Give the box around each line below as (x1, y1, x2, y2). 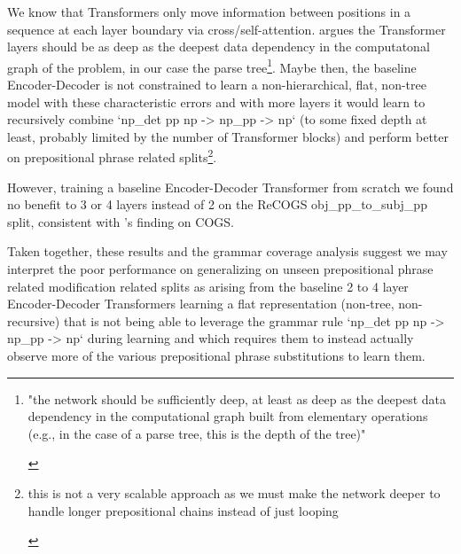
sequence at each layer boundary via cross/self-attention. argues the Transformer (7, 20, 446, 38)
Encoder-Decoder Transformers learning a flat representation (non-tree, (7, 294, 395, 313)
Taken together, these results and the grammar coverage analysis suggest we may (7, 242, 448, 261)
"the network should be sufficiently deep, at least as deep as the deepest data (27, 389, 446, 408)
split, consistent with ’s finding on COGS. (7, 212, 234, 230)
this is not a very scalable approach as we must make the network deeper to (27, 483, 441, 502)
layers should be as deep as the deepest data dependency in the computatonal (7, 37, 430, 56)
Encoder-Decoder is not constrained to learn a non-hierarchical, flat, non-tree (7, 75, 426, 94)
